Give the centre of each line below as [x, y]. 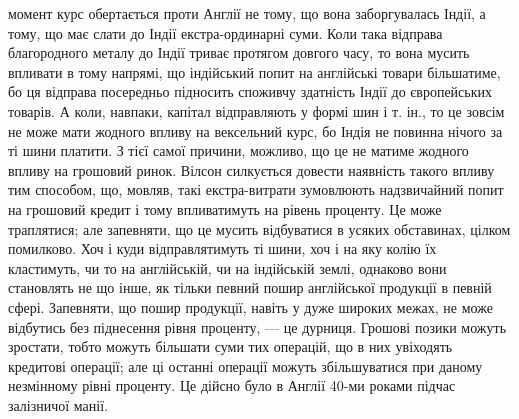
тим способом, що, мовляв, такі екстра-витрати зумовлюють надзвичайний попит [256, 189]
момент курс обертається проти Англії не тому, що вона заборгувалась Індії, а [247, 13]
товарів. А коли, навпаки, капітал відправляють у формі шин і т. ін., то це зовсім [256, 110]
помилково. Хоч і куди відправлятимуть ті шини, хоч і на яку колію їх [222, 248]
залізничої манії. [58, 404]
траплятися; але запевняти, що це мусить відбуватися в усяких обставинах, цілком [259, 228]
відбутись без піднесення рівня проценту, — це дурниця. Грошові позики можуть [257, 326]
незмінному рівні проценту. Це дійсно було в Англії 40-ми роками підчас [232, 385]
